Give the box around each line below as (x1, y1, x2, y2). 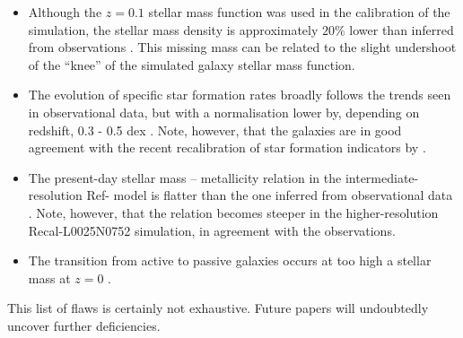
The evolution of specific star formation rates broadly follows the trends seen (28, 85, 451, 104)
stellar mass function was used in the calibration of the (148, 3, 450, 21)
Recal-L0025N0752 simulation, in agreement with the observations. (28, 221, 396, 239)
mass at (28, 268, 71, 287)
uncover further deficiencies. (7, 316, 161, 334)
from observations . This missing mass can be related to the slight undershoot (28, 38, 457, 56)
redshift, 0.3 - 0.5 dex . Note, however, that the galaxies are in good (28, 120, 402, 139)
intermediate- (345, 168, 419, 186)
